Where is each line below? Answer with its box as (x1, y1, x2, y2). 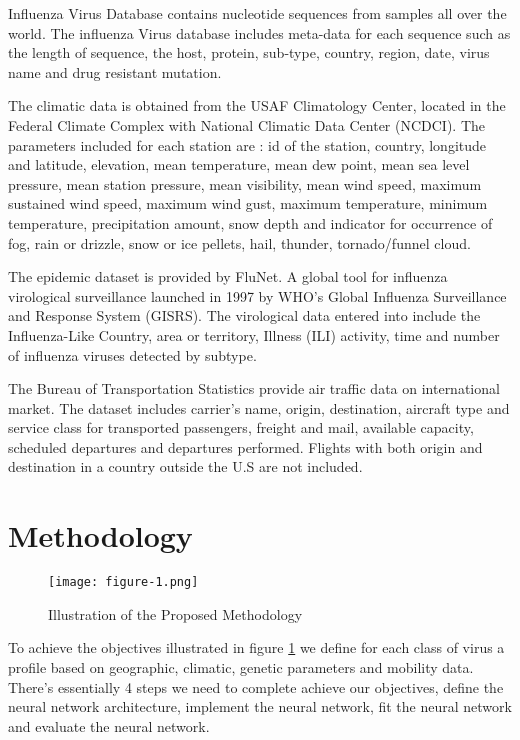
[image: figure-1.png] (48, 575, 199, 590)
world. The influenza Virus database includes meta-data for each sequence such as (8, 22, 511, 43)
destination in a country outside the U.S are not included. (8, 456, 363, 477)
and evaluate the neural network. (8, 715, 210, 736)
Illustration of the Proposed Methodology (48, 603, 303, 624)
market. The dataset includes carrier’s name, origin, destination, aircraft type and (8, 397, 510, 418)
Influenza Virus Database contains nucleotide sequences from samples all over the (8, 3, 507, 23)
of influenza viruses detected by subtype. (8, 344, 257, 365)
